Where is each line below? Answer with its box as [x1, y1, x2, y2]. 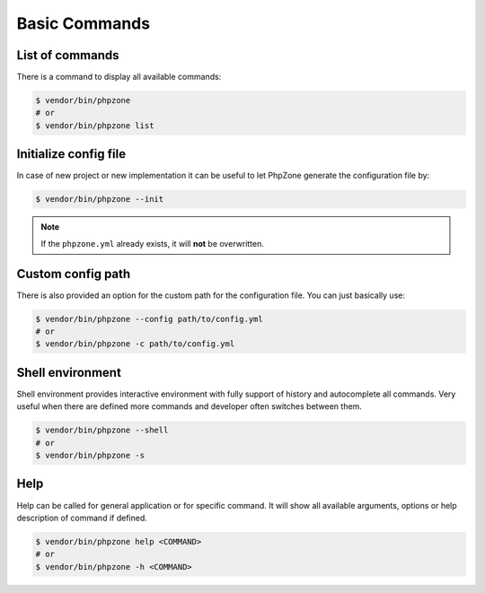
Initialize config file [16, 146, 126, 161]
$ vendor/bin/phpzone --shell [35, 425, 169, 435]
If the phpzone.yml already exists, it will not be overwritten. [40, 238, 265, 249]
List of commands [16, 48, 120, 63]
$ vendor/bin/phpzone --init [35, 194, 164, 205]
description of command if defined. [16, 512, 147, 523]
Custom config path [16, 266, 131, 282]
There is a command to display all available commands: [16, 72, 222, 83]
